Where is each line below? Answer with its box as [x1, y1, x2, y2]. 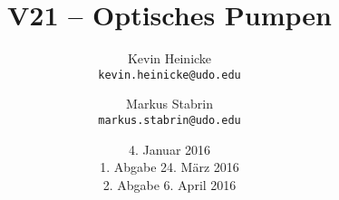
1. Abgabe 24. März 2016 [100, 157, 239, 176]
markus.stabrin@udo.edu [98, 113, 241, 127]
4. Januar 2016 [128, 139, 211, 158]
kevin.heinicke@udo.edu [98, 68, 241, 81]
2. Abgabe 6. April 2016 [102, 175, 237, 194]
